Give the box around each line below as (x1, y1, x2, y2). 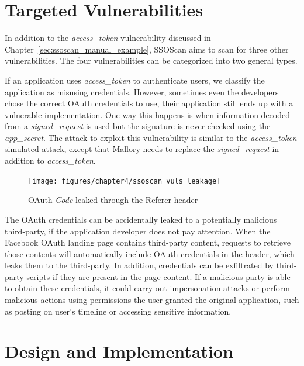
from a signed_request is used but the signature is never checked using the (5, 120, 271, 132)
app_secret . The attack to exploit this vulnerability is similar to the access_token (5, 131, 297, 143)
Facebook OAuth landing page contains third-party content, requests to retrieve (5, 236, 291, 248)
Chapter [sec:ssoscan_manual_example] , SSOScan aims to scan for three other (5, 43, 289, 55)
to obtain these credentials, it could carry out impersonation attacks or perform (5, 282, 290, 294)
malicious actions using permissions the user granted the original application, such (5, 294, 299, 306)
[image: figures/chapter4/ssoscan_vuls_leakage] (28, 177, 221, 185)
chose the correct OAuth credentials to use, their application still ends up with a (5, 97, 293, 109)
